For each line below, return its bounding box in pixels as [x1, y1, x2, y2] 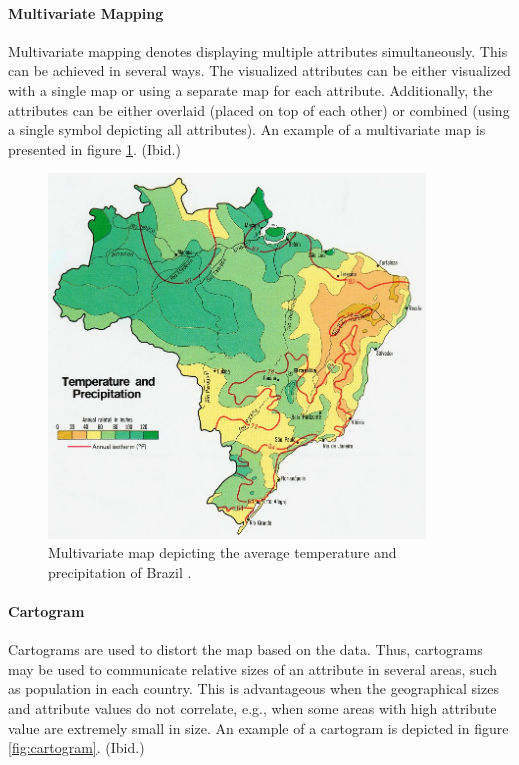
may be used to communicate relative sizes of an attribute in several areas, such [8, 658, 497, 679]
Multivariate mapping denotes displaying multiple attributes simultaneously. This [8, 40, 508, 61]
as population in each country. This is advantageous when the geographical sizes [8, 678, 499, 699]
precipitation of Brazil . [48, 561, 192, 582]
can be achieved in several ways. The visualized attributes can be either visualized [8, 60, 511, 81]
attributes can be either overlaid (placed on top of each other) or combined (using [8, 99, 510, 120]
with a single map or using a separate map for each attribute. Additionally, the [8, 79, 493, 100]
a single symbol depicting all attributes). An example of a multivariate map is [8, 119, 486, 140]
